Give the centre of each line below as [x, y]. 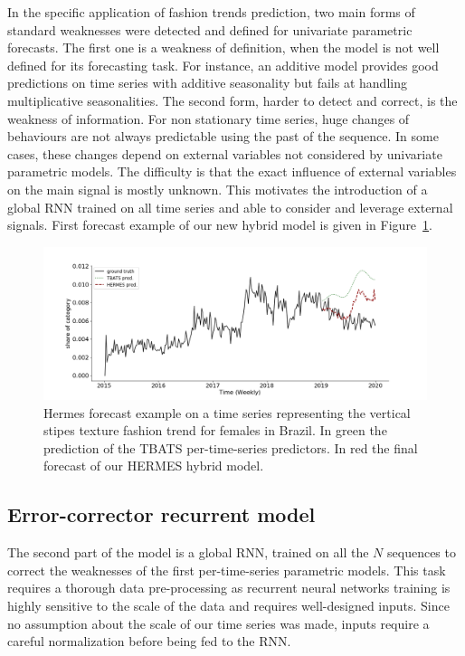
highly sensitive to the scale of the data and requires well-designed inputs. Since [228, 606]
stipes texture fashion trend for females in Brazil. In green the [215, 430]
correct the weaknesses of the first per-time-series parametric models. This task [227, 570]
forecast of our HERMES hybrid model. [154, 466]
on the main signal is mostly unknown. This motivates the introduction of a [218, 189]
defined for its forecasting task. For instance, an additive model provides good [223, 65]
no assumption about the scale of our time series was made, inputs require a [218, 623]
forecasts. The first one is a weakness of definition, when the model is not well [223, 48]
